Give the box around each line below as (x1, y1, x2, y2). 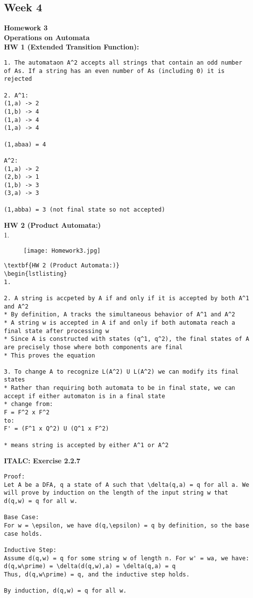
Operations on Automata (4, 32, 90, 42)
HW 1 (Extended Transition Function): (4, 42, 139, 52)
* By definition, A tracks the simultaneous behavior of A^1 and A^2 (4, 311, 235, 318)
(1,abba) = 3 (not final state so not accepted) (4, 206, 165, 213)
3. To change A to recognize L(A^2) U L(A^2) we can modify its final (4, 368, 239, 375)
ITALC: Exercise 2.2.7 (4, 455, 81, 466)
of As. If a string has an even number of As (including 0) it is (4, 67, 225, 74)
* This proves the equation (4, 352, 95, 359)
